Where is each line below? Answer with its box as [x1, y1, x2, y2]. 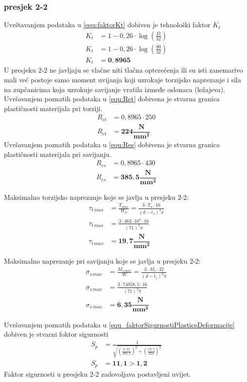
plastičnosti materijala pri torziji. [4, 103, 103, 113]
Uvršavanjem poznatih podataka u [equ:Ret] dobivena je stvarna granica [4, 94, 220, 104]
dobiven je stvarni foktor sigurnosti [4, 329, 108, 339]
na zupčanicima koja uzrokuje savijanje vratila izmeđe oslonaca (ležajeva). [4, 84, 225, 94]
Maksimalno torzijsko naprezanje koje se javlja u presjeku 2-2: [4, 191, 189, 202]
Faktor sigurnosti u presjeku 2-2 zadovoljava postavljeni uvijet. [4, 369, 191, 379]
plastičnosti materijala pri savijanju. [4, 149, 111, 159]
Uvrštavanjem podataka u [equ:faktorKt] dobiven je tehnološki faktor [4, 19, 211, 30]
